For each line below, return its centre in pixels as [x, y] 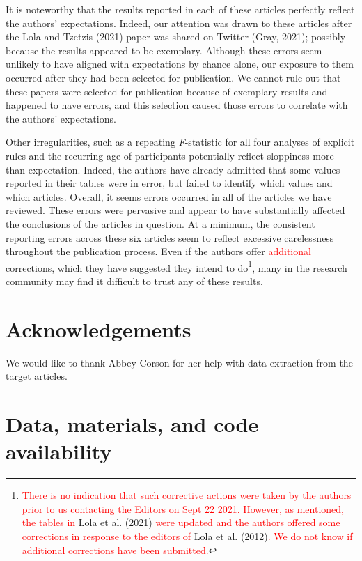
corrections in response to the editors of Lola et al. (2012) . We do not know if [187, 536]
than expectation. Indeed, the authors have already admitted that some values [173, 169]
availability [59, 451]
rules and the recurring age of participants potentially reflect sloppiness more [170, 155]
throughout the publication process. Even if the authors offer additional [158, 251]
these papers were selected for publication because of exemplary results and [167, 91]
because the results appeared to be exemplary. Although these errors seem [164, 50]
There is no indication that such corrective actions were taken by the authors [187, 495]
